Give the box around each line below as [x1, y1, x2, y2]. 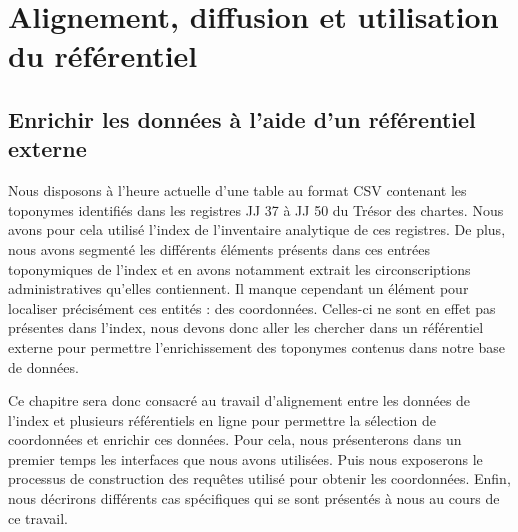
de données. [8, 356, 79, 377]
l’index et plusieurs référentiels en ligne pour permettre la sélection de [8, 409, 436, 430]
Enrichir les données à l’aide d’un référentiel [8, 103, 476, 134]
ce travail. [8, 507, 68, 528]
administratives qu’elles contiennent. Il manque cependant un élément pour [8, 278, 469, 299]
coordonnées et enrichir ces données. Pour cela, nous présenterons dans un [8, 429, 462, 450]
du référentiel [8, 35, 198, 76]
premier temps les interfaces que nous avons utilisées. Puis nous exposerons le [8, 448, 483, 469]
